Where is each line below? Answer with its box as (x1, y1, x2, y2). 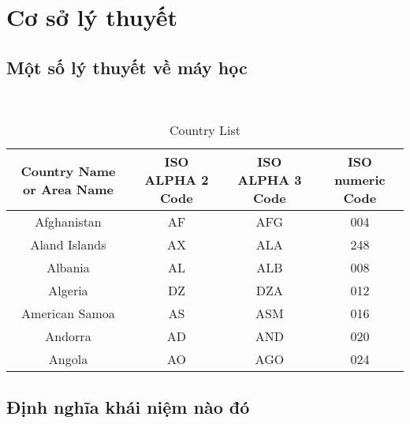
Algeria (48, 281, 88, 300)
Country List (169, 121, 241, 140)
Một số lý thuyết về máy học (6, 54, 248, 79)
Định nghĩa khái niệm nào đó (6, 394, 250, 418)
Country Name (20, 161, 116, 180)
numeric (334, 171, 386, 189)
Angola (48, 350, 88, 369)
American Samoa (21, 304, 115, 323)
